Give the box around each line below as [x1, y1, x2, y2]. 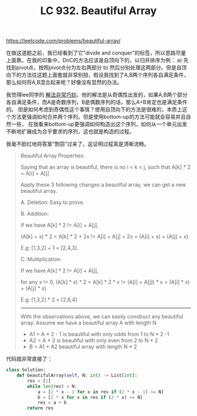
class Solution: [6, 367, 46, 373]
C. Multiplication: [20, 256, 62, 263]
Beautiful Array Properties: [20, 152, 85, 159]
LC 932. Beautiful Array [40, 4, 157, 18]
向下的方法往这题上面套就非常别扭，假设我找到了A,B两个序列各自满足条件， [6, 72, 189, 79]
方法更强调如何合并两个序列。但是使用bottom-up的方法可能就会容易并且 [11, 113, 186, 120]
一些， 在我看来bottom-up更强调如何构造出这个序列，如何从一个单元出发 [11, 120, 188, 128]
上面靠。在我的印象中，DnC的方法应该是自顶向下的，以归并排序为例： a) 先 [6, 57, 189, 64]
